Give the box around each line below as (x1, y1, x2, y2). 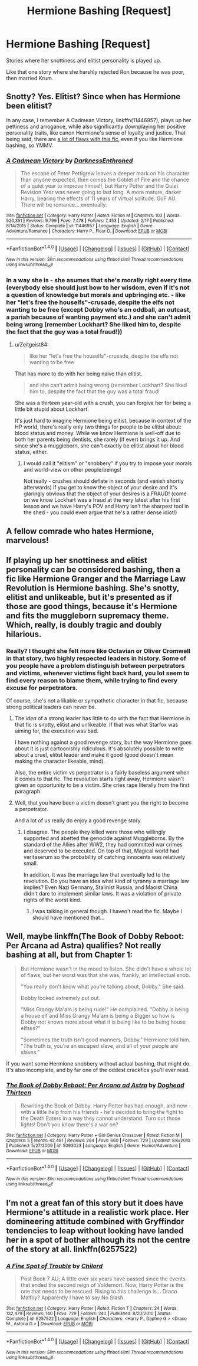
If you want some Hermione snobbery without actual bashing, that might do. (6, 1060, 192, 1067)
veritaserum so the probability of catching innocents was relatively (23, 854, 186, 861)
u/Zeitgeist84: (14, 341, 49, 348)
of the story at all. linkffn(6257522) (6, 1244, 137, 1254)
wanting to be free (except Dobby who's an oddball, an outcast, (6, 305, 192, 313)
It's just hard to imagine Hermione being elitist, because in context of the (14, 417, 192, 424)
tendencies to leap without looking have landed (6, 1226, 184, 1236)
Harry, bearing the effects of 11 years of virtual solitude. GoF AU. (20, 195, 177, 202)
